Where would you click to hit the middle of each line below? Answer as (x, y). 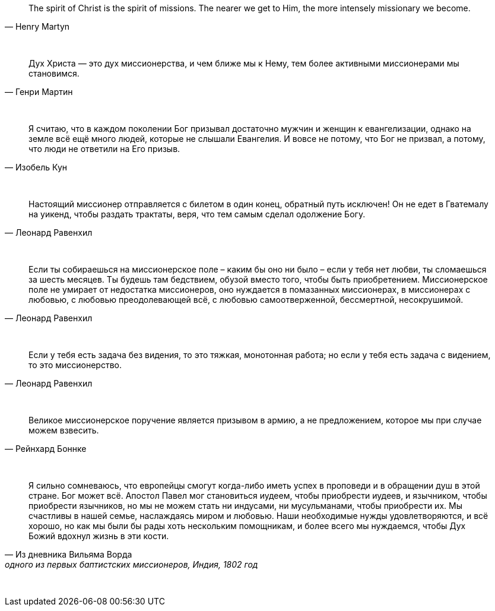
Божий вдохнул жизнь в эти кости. (99, 536)
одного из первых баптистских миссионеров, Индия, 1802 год (131, 564)
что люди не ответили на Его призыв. (104, 149)
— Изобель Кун (36, 167)
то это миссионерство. (75, 365)
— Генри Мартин (39, 92)
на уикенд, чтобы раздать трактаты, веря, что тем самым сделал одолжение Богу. (197, 214)
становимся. (54, 73)
